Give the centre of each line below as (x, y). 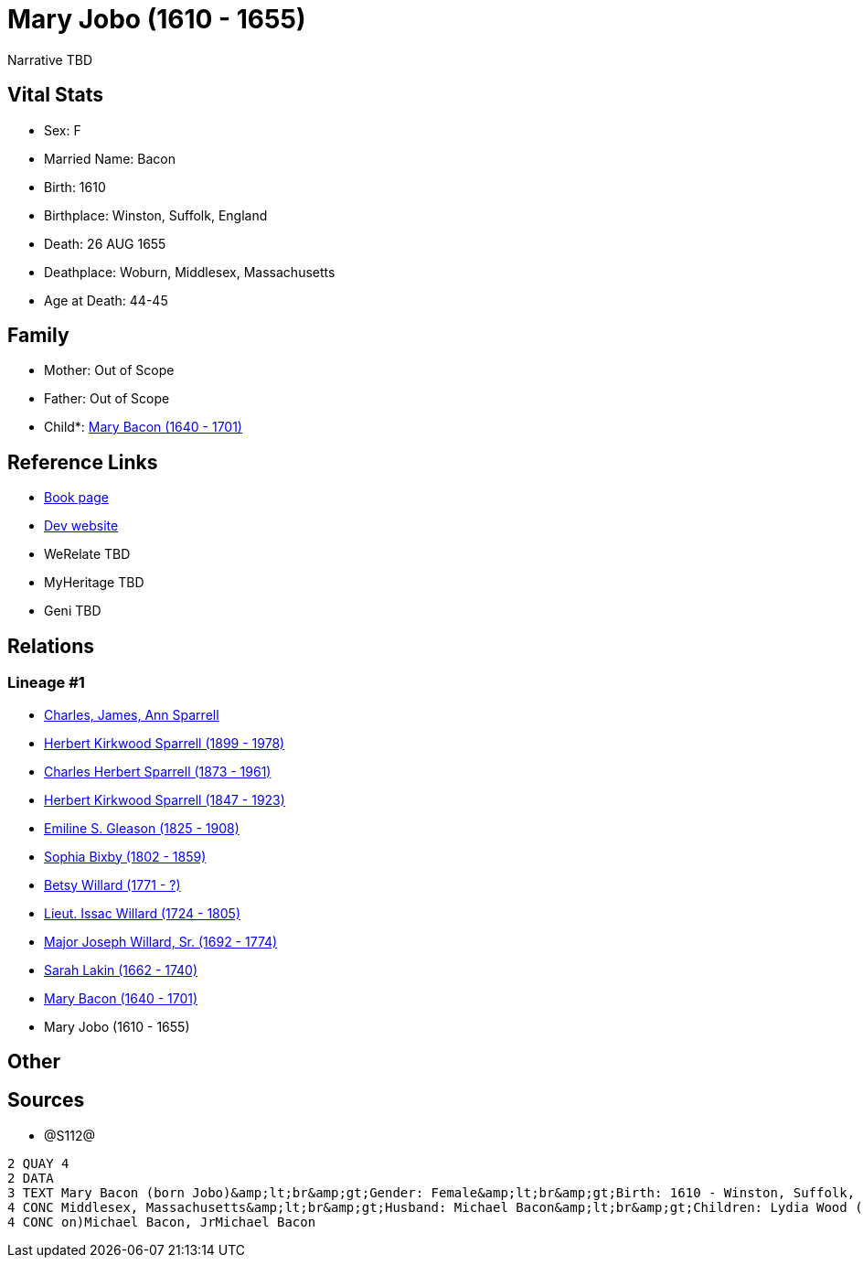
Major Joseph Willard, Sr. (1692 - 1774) (161, 941)
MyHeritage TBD (94, 583)
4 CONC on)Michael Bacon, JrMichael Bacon (162, 1222)
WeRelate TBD (87, 554)
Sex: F (63, 130)
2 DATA (31, 1178)
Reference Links (83, 462)
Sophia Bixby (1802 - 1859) (125, 856)
